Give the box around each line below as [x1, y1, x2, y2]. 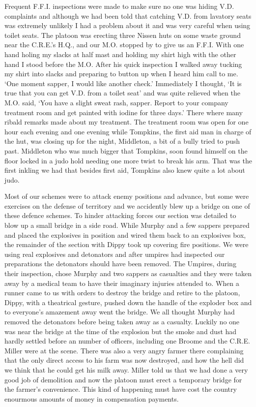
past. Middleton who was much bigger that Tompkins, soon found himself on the [4, 145, 248, 156]
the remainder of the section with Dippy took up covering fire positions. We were [4, 239, 249, 250]
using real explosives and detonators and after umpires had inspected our [4, 249, 225, 259]
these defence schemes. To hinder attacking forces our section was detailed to [4, 210, 236, 220]
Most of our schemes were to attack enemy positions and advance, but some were [4, 191, 249, 201]
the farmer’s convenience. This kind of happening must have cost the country [4, 384, 237, 394]
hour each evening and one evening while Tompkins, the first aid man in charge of [4, 126, 252, 136]
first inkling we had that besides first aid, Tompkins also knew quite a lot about [4, 165, 245, 175]
